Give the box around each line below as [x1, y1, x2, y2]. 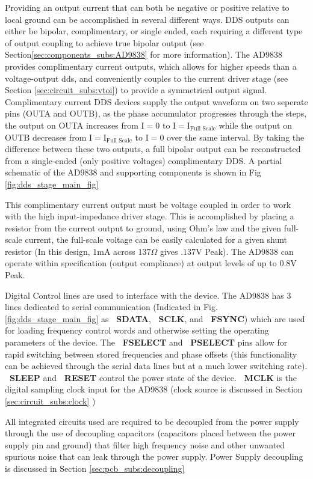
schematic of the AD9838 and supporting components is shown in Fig [5, 166, 261, 178]
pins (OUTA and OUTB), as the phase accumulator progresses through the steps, [5, 107, 307, 120]
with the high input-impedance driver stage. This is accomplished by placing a [5, 210, 294, 222]
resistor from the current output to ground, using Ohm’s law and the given [5, 221, 282, 234]
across [113, 245, 135, 257]
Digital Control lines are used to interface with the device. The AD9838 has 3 [5, 288, 291, 301]
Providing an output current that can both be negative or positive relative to [5, 1, 290, 13]
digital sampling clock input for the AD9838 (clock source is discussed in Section [5, 383, 303, 395]
